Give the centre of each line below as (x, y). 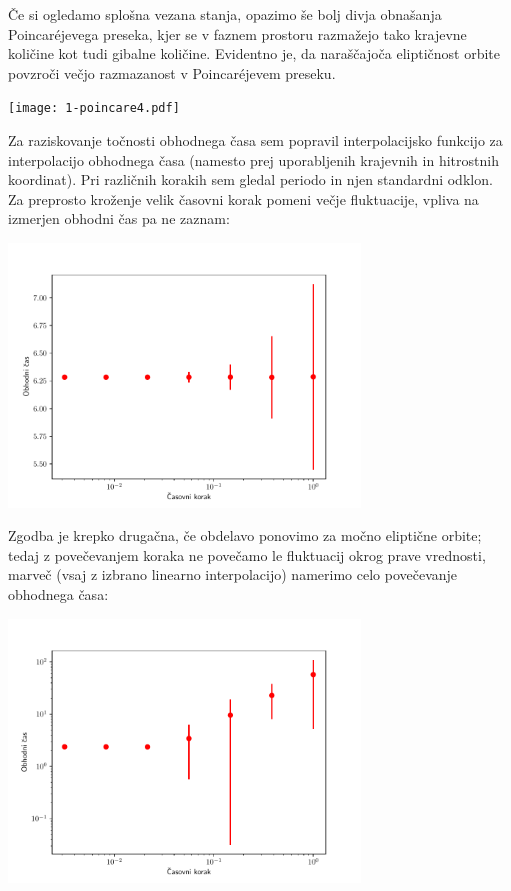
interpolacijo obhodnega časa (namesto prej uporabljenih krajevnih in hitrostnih (253, 159)
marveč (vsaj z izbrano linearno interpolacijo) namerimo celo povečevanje (233, 574)
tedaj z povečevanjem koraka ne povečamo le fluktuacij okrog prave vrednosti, (247, 554)
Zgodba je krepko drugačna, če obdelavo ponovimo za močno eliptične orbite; (245, 535)
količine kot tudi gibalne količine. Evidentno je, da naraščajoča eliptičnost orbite (254, 53)
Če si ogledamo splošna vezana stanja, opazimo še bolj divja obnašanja (225, 14)
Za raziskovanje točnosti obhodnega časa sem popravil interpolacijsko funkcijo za (255, 140)
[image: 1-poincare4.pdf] (94, 108)
